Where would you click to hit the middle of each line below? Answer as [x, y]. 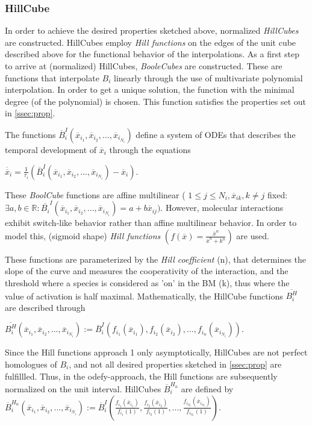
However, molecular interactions [224, 208]
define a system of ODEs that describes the [216, 134]
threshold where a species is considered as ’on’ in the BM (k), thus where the [147, 282]
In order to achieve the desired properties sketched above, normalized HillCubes [152, 30]
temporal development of [51, 149]
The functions [30, 134]
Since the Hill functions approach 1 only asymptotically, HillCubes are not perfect [156, 352]
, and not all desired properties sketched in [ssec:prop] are [175, 364]
